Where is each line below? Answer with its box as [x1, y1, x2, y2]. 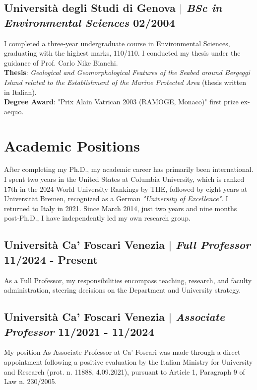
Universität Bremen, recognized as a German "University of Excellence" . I [4, 193, 228, 204]
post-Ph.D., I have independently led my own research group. [4, 213, 191, 223]
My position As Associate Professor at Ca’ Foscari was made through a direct [4, 347, 241, 357]
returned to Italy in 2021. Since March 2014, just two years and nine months [4, 203, 237, 213]
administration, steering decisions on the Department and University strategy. [4, 285, 241, 295]
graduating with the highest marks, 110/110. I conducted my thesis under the [4, 48, 241, 58]
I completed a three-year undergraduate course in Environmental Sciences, [4, 38, 230, 48]
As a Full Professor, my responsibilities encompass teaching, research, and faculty [4, 275, 252, 285]
